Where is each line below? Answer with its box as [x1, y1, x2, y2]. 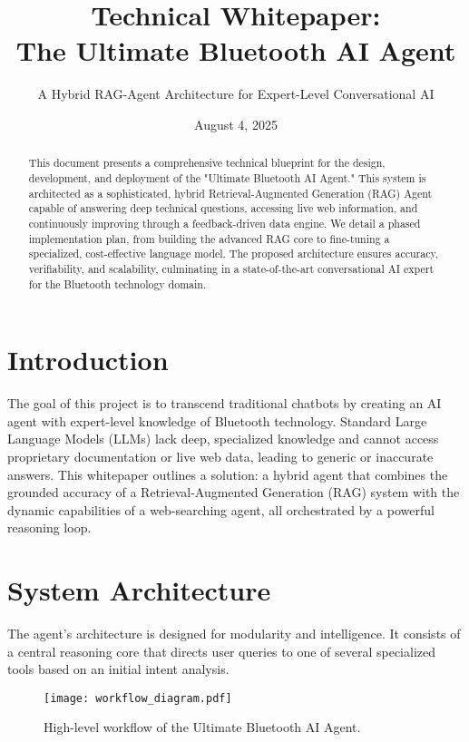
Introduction [7, 341, 169, 378]
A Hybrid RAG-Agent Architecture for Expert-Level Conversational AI [37, 84, 435, 103]
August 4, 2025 [194, 114, 278, 133]
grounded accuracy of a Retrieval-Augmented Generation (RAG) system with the [7, 483, 460, 502]
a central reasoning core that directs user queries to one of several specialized [7, 641, 436, 660]
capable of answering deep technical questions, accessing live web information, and [28, 200, 418, 216]
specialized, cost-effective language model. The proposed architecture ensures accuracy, [28, 246, 439, 261]
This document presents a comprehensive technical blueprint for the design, [28, 155, 386, 171]
